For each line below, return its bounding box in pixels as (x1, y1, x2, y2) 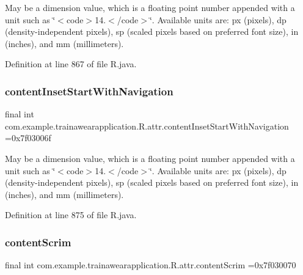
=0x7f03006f (5, 131, 51, 144)
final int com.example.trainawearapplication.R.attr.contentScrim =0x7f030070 (5, 258, 296, 271)
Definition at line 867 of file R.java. (5, 57, 137, 70)
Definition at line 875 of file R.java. (5, 208, 137, 221)
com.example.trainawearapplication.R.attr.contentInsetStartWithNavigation (5, 119, 289, 132)
